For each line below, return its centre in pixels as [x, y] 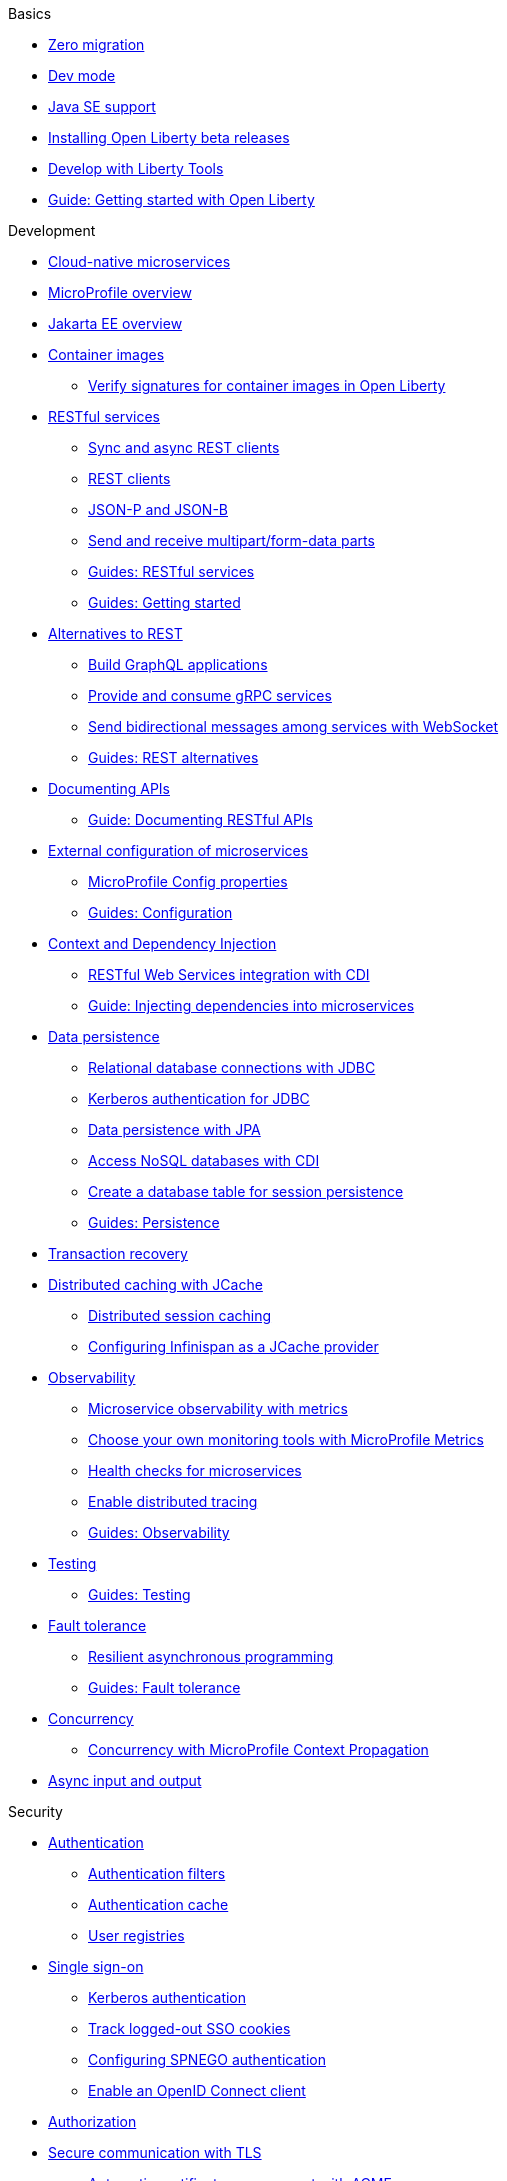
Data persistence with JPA [174, 1129]
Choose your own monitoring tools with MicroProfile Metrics [286, 1439]
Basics [30, 13]
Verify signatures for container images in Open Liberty [267, 385]
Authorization [92, 2121]
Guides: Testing [139, 1594]
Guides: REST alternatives [173, 757]
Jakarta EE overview [115, 323]
